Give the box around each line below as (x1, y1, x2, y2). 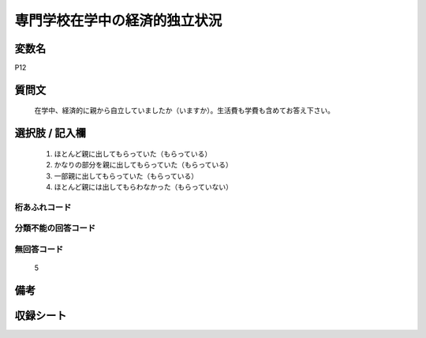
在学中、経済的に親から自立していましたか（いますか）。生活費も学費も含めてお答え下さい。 (34, 106, 335, 115)
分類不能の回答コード (14, 223, 96, 234)
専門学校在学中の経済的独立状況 (14, 12, 222, 29)
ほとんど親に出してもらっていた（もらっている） (54, 148, 212, 158)
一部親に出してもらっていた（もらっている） (54, 171, 199, 181)
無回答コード (14, 243, 64, 254)
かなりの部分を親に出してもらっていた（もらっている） (54, 160, 233, 170)
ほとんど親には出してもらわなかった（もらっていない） (54, 182, 233, 192)
